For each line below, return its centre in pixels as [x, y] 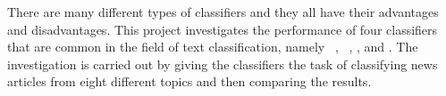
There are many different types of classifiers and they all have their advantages [223, 12]
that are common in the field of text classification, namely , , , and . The [213, 47]
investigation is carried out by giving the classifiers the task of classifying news [223, 64]
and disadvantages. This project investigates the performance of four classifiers [223, 29]
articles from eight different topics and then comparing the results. [189, 81]
